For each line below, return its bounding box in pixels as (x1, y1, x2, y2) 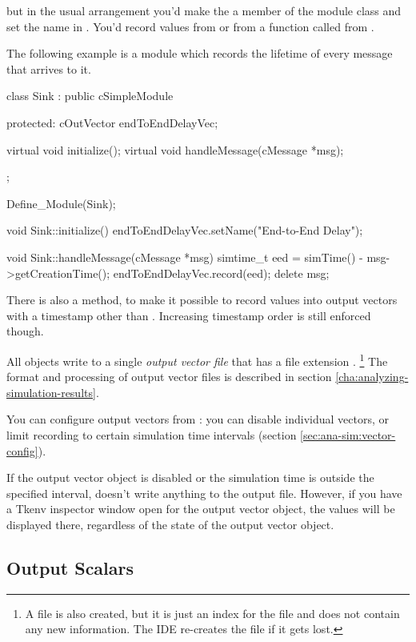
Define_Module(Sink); (6, 195, 116, 211)
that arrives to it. (6, 60, 91, 77)
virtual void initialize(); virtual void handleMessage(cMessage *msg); (6, 141, 344, 158)
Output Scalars (6, 555, 134, 580)
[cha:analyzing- (335, 368, 409, 385)
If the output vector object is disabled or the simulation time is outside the (6, 469, 374, 486)
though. (6, 323, 44, 339)
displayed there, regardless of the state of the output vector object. (6, 516, 334, 532)
